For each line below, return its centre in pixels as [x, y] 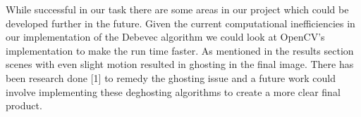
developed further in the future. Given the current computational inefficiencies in [180, 23]
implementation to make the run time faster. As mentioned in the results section [180, 50]
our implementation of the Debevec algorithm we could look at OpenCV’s [165, 37]
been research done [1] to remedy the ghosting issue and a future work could [171, 77]
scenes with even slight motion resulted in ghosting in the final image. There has [180, 64]
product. [24, 105]
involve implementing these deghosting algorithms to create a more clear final [173, 91]
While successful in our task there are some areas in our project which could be [177, 9]
